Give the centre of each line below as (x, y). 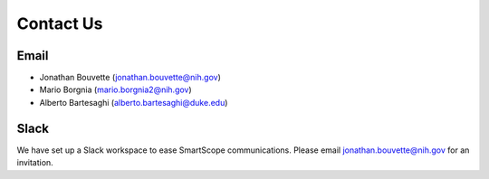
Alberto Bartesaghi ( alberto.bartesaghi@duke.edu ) (134, 102)
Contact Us (60, 24)
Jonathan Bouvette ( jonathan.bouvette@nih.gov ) (130, 78)
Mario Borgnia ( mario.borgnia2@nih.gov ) (115, 89)
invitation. (35, 163)
